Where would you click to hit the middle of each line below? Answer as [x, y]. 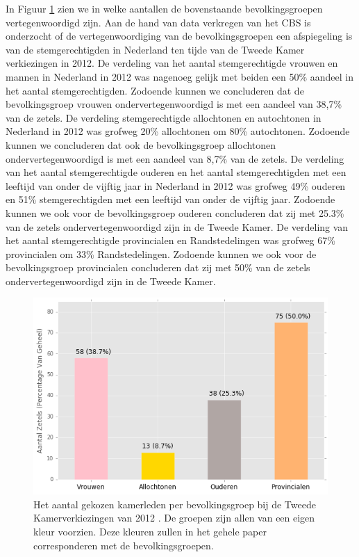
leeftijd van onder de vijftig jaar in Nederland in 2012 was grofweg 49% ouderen [176, 185]
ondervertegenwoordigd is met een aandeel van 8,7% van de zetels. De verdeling [175, 158]
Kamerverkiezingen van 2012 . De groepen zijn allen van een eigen [174, 518]
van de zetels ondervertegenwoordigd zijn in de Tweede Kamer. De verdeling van [177, 226]
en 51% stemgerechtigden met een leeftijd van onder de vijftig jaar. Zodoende [170, 199]
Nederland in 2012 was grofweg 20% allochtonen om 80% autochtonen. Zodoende [178, 131]
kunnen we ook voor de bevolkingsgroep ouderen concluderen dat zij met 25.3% [175, 212]
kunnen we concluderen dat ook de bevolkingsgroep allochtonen [141, 144]
